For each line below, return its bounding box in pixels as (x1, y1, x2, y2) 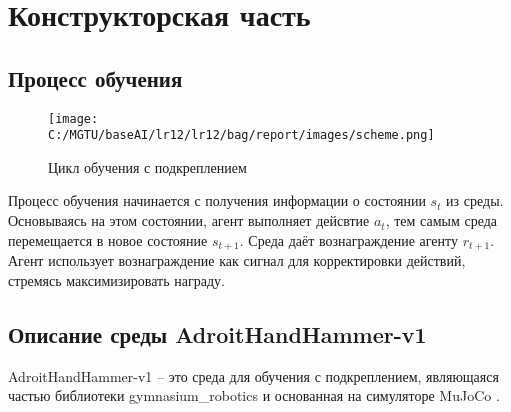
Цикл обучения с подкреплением (48, 156, 247, 177)
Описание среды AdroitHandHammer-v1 (8, 318, 427, 349)
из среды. (446, 190, 504, 211)
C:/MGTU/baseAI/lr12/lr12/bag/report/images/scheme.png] (48, 128, 435, 143)
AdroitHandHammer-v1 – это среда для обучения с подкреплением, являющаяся (8, 365, 499, 386)
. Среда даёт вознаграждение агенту (239, 229, 458, 250)
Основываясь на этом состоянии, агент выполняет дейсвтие (8, 210, 370, 231)
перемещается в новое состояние (8, 229, 208, 250)
